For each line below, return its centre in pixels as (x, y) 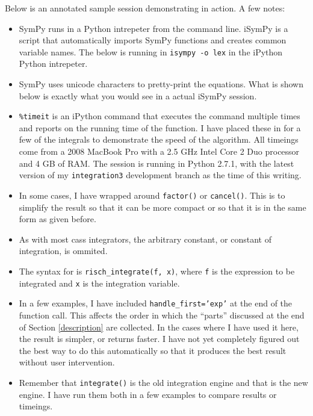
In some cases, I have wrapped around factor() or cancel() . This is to (152, 195)
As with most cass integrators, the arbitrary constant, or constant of (145, 239)
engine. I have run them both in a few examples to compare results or (148, 394)
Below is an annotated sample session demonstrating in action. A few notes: (145, 8)
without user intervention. (67, 362)
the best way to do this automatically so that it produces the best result (153, 350)
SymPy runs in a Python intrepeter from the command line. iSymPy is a (153, 28)
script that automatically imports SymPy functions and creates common (153, 40)
